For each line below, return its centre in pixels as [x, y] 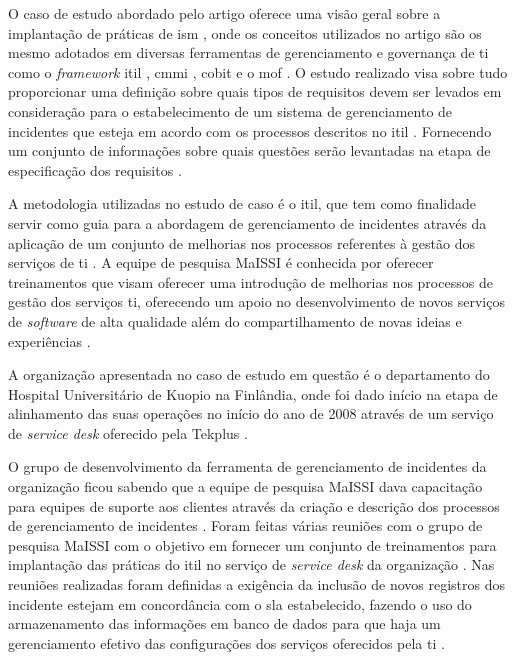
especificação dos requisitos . [95, 169]
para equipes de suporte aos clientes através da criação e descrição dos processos [254, 505]
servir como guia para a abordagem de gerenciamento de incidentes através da [247, 222]
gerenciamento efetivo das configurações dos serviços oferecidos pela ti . [226, 642]
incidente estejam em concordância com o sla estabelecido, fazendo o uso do [240, 603]
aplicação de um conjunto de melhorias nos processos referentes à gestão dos [241, 242]
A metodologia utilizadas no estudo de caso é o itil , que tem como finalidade [242, 203]
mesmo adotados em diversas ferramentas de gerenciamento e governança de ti [248, 52]
